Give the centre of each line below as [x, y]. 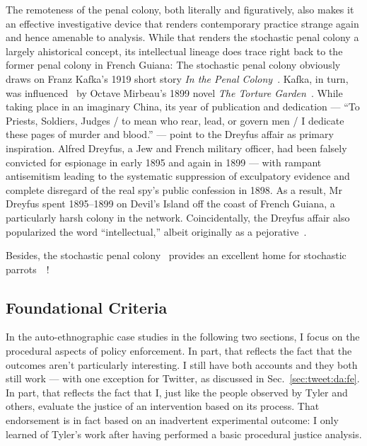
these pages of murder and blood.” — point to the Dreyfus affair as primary [170, 134]
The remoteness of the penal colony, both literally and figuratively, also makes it [180, 9]
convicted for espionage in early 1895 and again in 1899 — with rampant [164, 162]
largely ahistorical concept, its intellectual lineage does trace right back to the [174, 51]
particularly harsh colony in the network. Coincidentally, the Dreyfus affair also [178, 217]
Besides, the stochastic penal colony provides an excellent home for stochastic [176, 255]
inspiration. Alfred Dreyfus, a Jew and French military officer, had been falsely [176, 148]
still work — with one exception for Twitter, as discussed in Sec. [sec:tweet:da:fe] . [183, 378]
